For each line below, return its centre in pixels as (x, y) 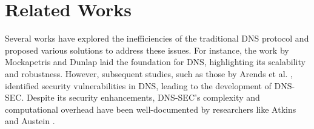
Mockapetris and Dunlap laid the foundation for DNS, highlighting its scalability (155, 62)
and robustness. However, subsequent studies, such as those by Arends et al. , (149, 73)
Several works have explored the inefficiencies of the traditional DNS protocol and (157, 38)
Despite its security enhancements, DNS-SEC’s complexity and (143, 97)
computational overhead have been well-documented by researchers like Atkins (151, 109)
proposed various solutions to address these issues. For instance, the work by (147, 50)
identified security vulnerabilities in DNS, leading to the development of (138, 85)
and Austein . (30, 121)
